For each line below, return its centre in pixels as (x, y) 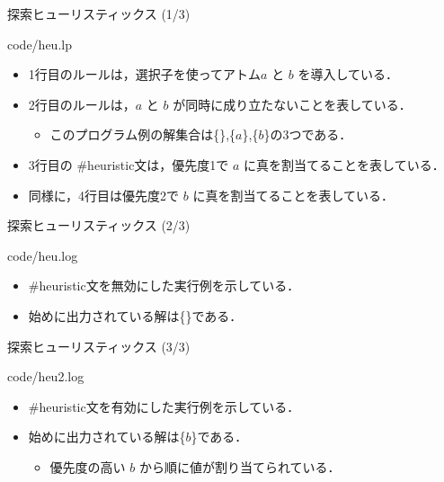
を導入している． (348, 74)
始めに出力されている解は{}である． (135, 315)
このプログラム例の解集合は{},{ (143, 134)
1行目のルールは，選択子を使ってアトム (145, 74)
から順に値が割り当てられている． (240, 466)
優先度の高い (88, 466)
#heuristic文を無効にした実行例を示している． (164, 286)
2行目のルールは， (82, 104)
